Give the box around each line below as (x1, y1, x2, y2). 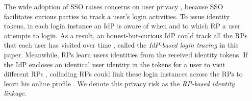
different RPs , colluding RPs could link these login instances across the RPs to (4, 69, 243, 79)
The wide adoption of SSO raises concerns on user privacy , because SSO (4, 1, 223, 11)
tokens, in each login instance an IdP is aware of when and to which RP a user (4, 21, 241, 31)
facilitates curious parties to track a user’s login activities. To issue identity (4, 11, 230, 21)
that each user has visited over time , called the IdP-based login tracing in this (4, 40, 239, 50)
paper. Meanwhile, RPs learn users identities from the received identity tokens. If (4, 49, 248, 59)
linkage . (4, 88, 27, 98)
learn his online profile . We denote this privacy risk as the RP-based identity (4, 78, 235, 88)
